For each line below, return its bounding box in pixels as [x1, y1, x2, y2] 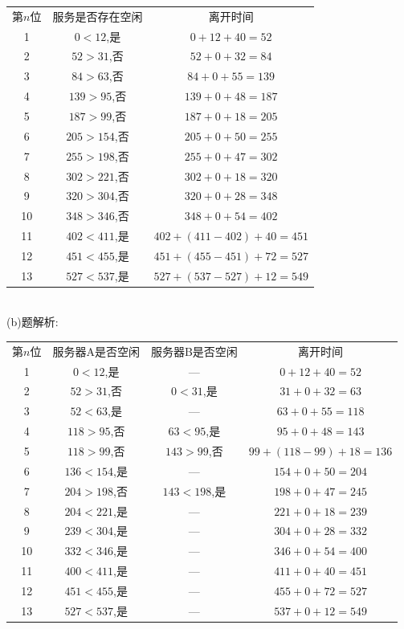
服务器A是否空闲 [52, 342, 140, 359]
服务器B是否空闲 [150, 342, 238, 359]
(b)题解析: [6, 313, 59, 330]
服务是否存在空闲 [52, 7, 143, 24]
